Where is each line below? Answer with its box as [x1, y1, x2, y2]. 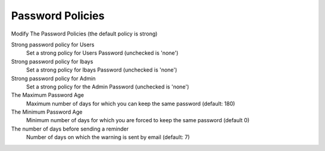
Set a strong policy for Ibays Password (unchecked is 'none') [26, 66, 178, 73]
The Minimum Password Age [11, 108, 82, 116]
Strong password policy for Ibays [11, 58, 93, 65]
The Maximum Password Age [11, 91, 84, 99]
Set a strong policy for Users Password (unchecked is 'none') [26, 49, 179, 57]
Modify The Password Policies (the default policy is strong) [11, 30, 158, 37]
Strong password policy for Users [11, 41, 94, 48]
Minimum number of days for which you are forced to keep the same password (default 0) [26, 117, 250, 124]
